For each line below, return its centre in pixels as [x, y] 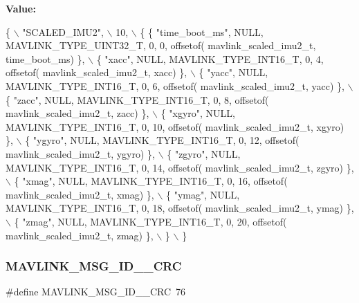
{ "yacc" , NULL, [233, 72]
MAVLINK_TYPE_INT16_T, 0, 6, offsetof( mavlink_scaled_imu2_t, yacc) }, [175, 85]
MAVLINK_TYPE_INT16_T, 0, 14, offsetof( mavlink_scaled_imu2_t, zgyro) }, [180, 167]
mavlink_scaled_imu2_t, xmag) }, [80, 194]
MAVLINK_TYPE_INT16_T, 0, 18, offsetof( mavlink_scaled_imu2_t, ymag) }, [180, 208]
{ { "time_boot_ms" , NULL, [202, 31]
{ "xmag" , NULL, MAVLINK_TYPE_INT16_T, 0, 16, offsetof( [151, 181]
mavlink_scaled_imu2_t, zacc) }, [77, 113]
